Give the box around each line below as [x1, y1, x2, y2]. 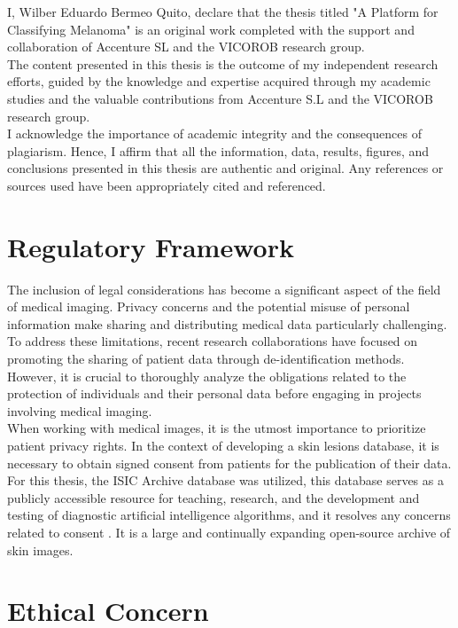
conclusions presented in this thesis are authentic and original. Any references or [7, 159, 444, 177]
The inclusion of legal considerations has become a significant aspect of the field [7, 279, 441, 298]
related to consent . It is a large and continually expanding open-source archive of [7, 522, 451, 541]
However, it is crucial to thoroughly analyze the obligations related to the [7, 366, 407, 385]
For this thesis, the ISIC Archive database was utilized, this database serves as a [7, 471, 444, 490]
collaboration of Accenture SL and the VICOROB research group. [7, 37, 365, 56]
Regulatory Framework [7, 228, 294, 264]
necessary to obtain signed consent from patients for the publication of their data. [7, 453, 452, 472]
